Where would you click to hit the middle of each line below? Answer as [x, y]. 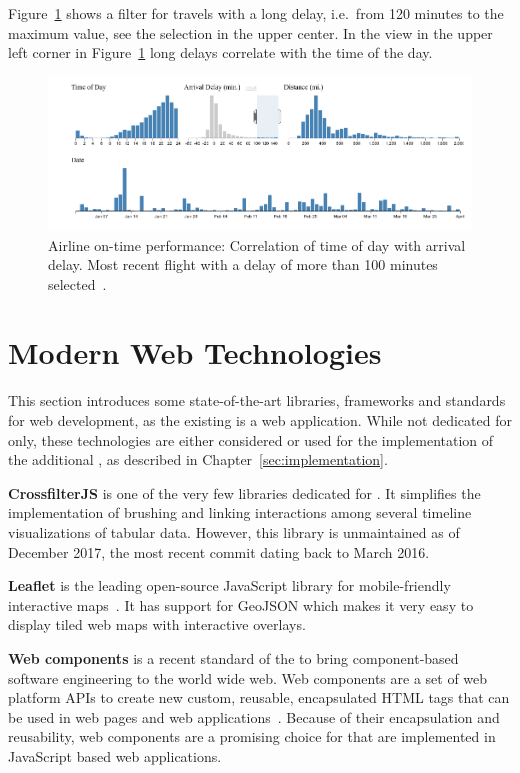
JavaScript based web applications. [115, 755]
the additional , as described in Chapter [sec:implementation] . [198, 459]
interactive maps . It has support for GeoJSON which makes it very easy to [241, 604]
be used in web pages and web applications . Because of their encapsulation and [254, 716]
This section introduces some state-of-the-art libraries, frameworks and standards [257, 400]
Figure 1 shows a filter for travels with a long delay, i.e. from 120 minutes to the [256, 13]
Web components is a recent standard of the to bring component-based [233, 657]
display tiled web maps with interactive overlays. [157, 624]
